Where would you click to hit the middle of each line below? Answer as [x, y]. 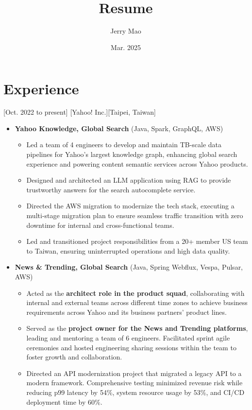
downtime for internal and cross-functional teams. [100, 225]
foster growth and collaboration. [74, 357]
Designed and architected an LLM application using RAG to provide [129, 180]
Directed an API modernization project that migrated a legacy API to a [134, 373]
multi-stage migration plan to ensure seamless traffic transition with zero [135, 215]
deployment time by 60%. [64, 401]
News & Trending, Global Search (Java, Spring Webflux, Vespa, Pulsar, [129, 267]
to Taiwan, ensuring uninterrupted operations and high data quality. [128, 250]
